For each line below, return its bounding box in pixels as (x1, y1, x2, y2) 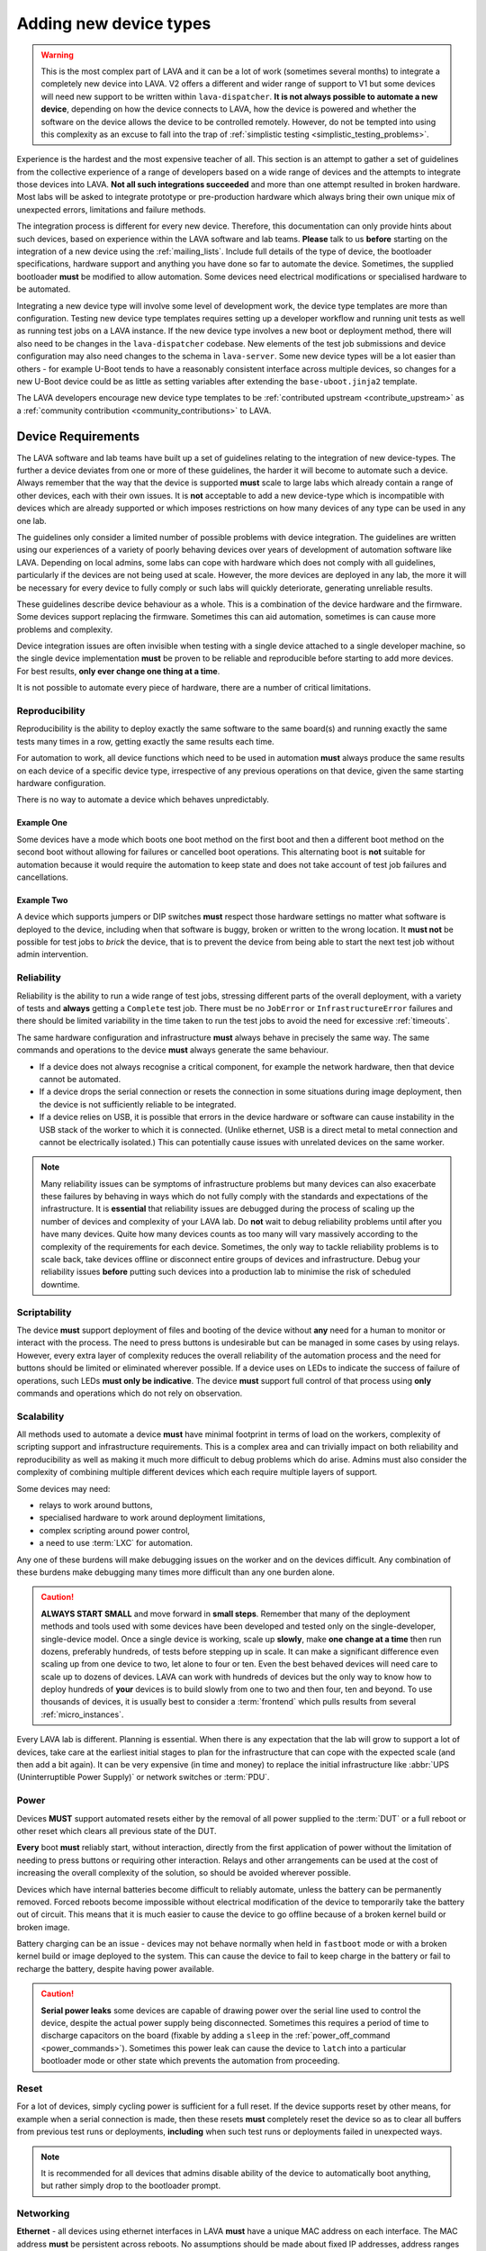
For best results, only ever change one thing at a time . (16, 665, 220, 676)
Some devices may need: (16, 1483, 111, 1494)
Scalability (16, 1410, 65, 1423)
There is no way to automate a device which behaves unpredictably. (16, 794, 270, 805)
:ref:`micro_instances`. (40, 1709, 124, 1720)
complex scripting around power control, (39, 1524, 191, 1535)
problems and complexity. (16, 624, 113, 635)
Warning (40, 50, 74, 60)
